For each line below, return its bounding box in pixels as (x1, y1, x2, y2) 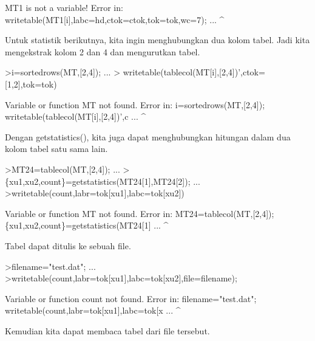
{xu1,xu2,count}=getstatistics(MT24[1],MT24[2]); (5, 174, 191, 187)
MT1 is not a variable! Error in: (5, 1, 123, 13)
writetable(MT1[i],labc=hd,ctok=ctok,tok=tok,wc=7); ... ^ (5, 13, 225, 26)
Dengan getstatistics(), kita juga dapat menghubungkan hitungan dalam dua (5, 130, 291, 143)
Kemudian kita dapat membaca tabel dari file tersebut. (5, 324, 210, 337)
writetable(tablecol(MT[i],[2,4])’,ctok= (123, 66, 265, 78)
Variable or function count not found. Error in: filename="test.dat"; (5, 292, 257, 305)
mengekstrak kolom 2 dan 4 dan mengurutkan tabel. (5, 45, 200, 58)
